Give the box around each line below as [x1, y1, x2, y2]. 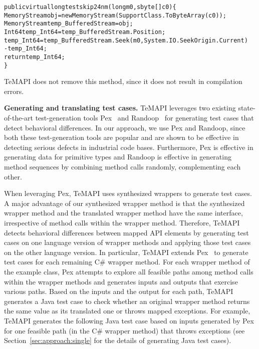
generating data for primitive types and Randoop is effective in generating [4, 151, 231, 162]
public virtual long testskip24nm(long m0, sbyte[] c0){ [4, 3, 176, 10]
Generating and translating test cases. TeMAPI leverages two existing [4, 102, 236, 113]
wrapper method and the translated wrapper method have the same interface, [4, 207, 243, 218]
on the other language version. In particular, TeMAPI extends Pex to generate [4, 246, 248, 257]
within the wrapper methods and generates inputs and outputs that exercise [4, 276, 238, 286]
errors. [4, 85, 24, 96]
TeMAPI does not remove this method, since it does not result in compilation [4, 76, 242, 86]
